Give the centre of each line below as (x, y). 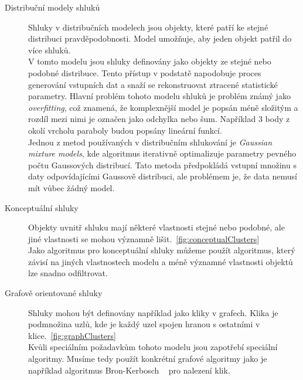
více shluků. (50, 50)
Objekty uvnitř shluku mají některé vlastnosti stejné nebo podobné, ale (156, 227)
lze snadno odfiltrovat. (68, 273)
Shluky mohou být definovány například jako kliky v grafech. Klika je (153, 312)
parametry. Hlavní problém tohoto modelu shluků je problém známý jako (159, 96)
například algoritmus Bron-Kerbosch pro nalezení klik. (129, 370)
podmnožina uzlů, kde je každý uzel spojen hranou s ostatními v (144, 324)
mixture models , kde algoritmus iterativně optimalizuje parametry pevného (162, 153)
